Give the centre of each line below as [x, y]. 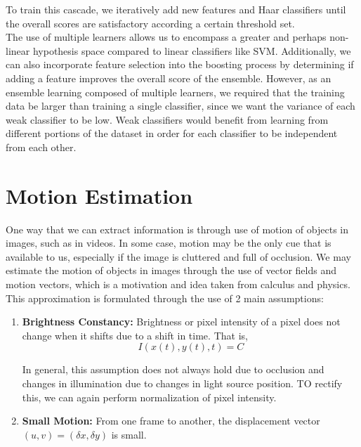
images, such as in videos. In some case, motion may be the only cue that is [169, 243]
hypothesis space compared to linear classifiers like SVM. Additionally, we [192, 50]
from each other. [41, 147]
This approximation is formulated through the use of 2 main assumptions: [165, 298]
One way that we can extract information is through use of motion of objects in [177, 229]
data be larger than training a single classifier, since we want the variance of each [180, 106]
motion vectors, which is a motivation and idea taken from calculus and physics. [178, 284]
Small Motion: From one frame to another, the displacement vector [171, 421]
